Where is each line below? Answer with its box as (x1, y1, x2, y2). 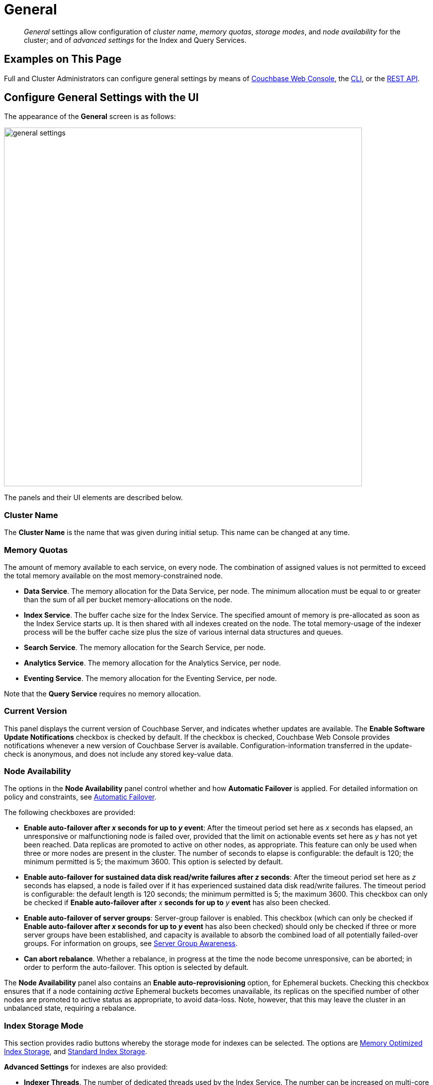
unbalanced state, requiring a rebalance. (4, 1004, 137, 1013)
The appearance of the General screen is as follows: (4, 112, 176, 121)
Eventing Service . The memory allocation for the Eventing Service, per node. (24, 674, 277, 682)
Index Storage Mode (4, 1020, 84, 1031)
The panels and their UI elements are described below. (4, 493, 183, 502)
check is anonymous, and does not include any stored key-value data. (4, 749, 233, 758)
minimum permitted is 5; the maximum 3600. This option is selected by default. (24, 857, 283, 866)
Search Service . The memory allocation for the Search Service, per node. (24, 643, 266, 652)
